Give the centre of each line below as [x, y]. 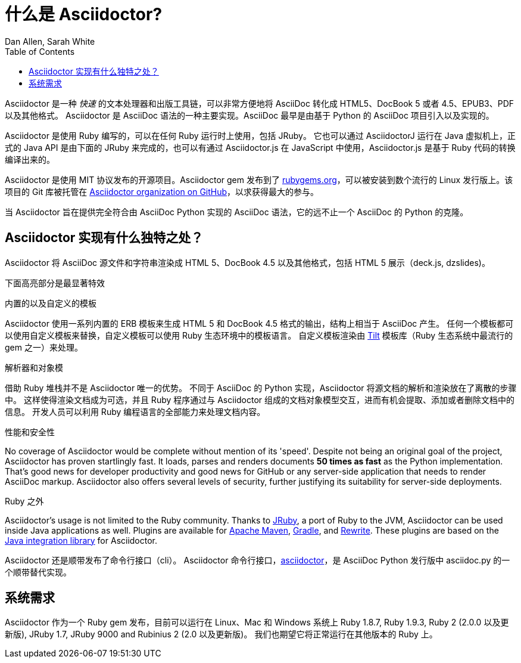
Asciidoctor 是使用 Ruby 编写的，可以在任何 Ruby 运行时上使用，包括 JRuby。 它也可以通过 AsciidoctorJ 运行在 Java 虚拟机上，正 [260, 135]
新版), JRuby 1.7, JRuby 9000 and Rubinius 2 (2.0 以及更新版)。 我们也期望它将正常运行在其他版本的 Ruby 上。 [221, 634]
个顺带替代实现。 [38, 572]
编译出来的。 [30, 159]
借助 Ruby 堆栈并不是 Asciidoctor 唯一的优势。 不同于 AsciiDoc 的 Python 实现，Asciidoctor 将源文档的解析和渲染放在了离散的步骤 [261, 388]
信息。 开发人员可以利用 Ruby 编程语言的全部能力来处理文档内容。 [135, 411]
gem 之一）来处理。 [44, 347]
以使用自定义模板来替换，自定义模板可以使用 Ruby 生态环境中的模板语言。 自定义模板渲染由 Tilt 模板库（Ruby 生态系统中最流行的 [259, 335]
